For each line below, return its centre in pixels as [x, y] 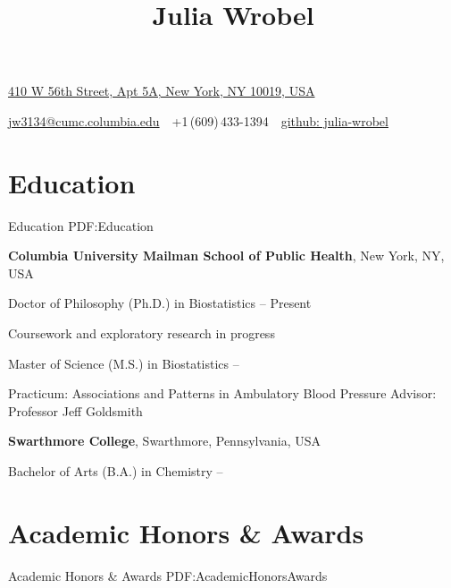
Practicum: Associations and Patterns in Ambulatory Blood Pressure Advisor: [222, 393]
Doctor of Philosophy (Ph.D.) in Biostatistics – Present [160, 303]
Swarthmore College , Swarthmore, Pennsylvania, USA [165, 441]
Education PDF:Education [81, 225]
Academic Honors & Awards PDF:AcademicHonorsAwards [168, 575]
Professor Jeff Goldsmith [75, 410]
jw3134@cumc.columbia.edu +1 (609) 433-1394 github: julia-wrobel [198, 120]
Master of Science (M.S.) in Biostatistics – [124, 363]
